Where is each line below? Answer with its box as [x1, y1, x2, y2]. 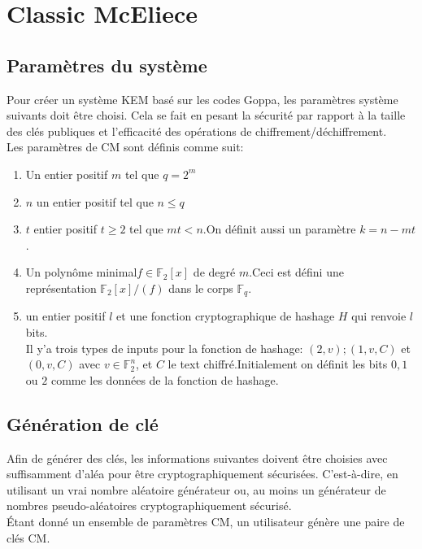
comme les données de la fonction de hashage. [50, 371, 279, 388]
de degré [193, 264, 236, 281]
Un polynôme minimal [25, 264, 137, 281]
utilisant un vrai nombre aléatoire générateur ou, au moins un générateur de [7, 481, 386, 498]
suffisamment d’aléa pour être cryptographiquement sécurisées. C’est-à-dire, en [7, 465, 398, 482]
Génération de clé [7, 411, 159, 436]
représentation [25, 279, 97, 296]
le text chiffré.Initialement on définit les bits [167, 355, 388, 373]
